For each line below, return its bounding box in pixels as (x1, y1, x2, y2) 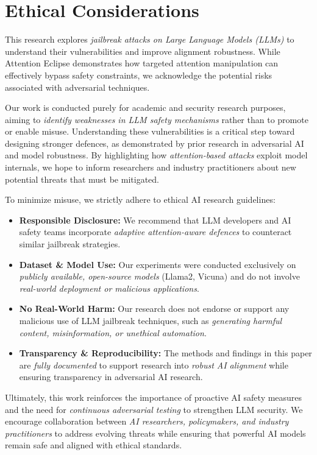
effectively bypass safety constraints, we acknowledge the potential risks (5, 68, 272, 81)
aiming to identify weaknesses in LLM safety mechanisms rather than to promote (5, 113, 308, 125)
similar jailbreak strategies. (19, 238, 121, 250)
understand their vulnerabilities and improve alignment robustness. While (5, 44, 280, 57)
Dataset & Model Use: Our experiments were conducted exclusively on (19, 258, 296, 270)
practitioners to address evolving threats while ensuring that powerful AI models (5, 426, 306, 439)
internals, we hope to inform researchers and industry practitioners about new (5, 161, 296, 174)
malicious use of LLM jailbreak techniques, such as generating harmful (19, 314, 282, 326)
